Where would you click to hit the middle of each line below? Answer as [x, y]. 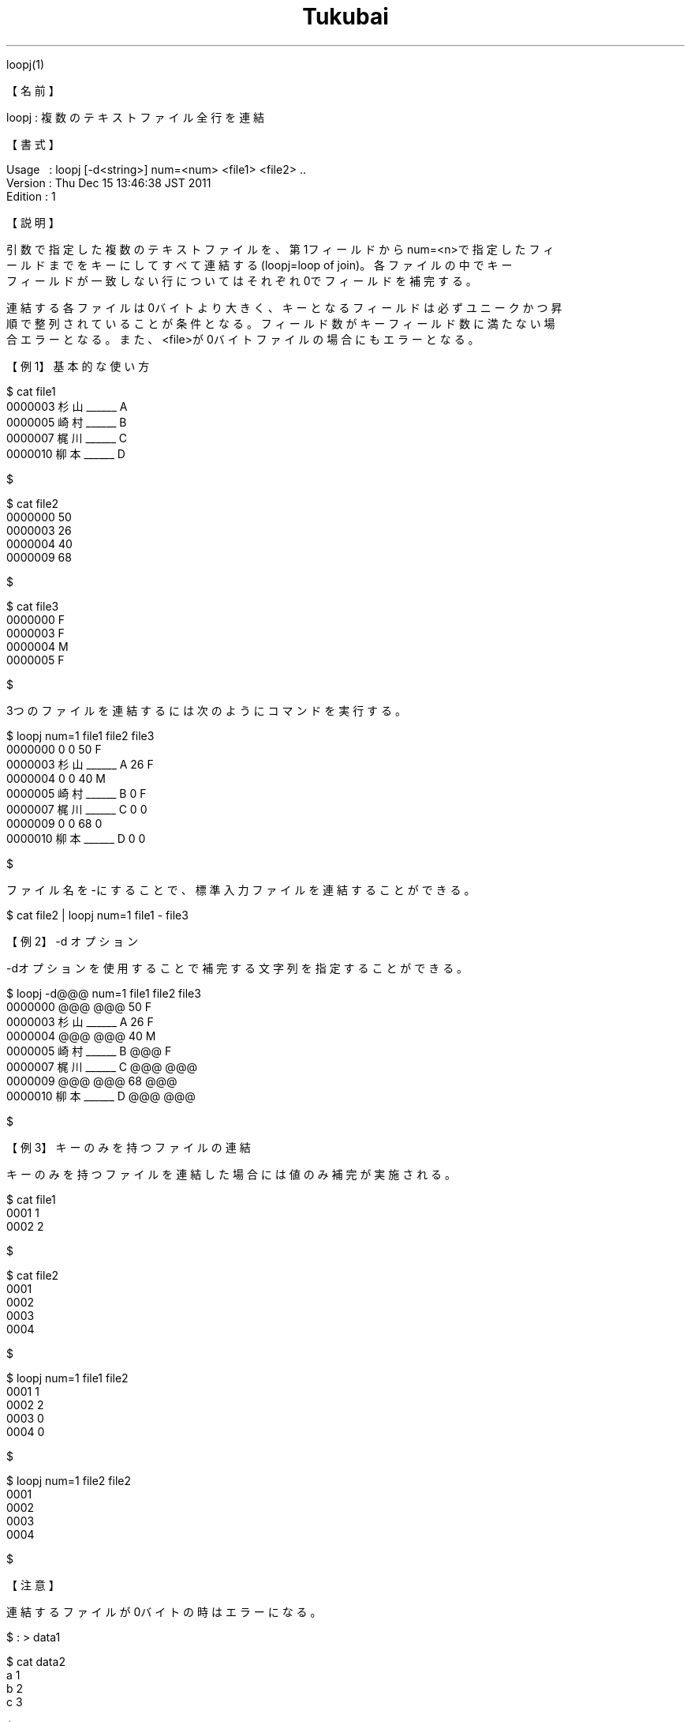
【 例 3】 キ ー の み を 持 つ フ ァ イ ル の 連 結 [129, 1147]
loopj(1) [26, 64]
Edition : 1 [31, 196]
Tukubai [345, 17]
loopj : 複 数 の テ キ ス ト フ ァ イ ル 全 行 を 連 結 [136, 117]
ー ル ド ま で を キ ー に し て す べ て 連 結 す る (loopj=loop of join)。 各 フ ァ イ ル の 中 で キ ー [260, 265]
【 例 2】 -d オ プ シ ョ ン [73, 941]
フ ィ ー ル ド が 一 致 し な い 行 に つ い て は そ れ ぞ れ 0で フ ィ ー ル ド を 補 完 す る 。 [242, 280]
